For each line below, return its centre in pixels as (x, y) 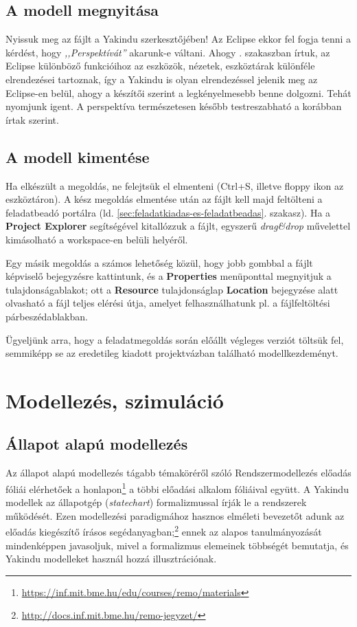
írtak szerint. (32, 119)
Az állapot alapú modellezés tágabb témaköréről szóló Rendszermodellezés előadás (178, 473)
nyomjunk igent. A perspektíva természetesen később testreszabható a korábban (174, 106)
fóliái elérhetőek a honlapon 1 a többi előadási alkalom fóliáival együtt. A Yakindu (177, 487)
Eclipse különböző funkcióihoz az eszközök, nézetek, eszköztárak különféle (160, 66)
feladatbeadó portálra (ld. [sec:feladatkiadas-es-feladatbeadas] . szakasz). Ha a (168, 212)
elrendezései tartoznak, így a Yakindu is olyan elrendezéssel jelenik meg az (162, 79)
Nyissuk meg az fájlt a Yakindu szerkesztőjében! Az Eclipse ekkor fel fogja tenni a (178, 39)
